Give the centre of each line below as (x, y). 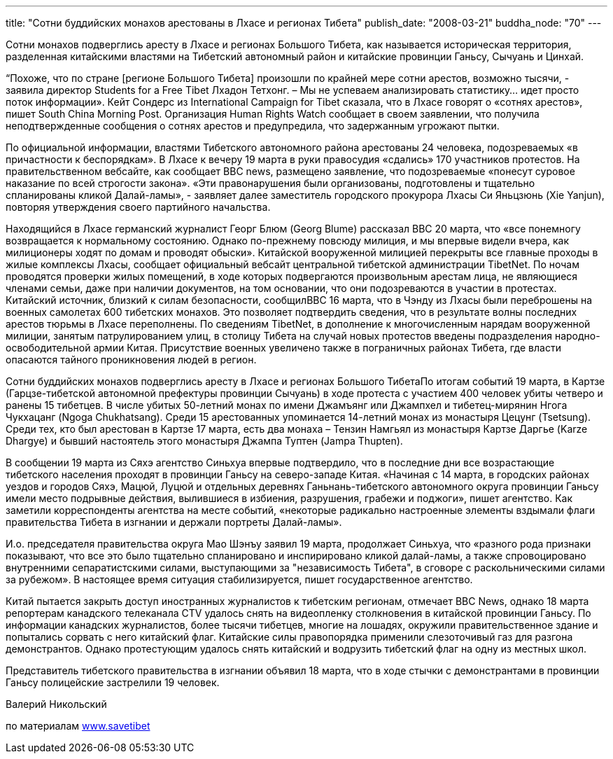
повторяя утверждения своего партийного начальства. (138, 207)
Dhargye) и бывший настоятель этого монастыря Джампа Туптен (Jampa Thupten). (204, 441)
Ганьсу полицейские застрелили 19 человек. (113, 682)
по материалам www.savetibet (78, 726)
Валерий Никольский (56, 704)
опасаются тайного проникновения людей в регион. (131, 360)
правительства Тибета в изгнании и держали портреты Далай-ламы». (174, 522)
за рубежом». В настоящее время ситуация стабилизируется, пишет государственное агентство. (239, 579)
